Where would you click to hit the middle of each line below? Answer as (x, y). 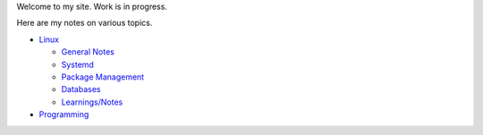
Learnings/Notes (92, 102)
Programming (64, 114)
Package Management (103, 77)
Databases (81, 89)
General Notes (88, 52)
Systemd (77, 64)
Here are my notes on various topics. (85, 23)
